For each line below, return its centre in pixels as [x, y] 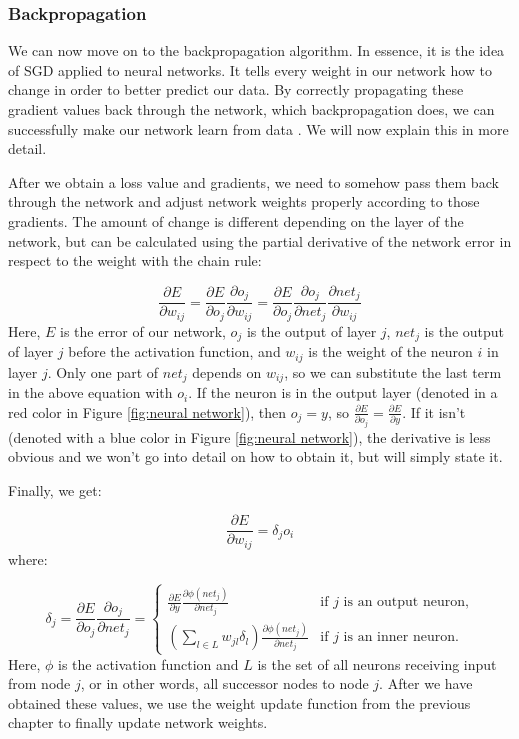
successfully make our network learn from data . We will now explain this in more [258, 128]
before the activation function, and [174, 351]
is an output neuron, [406, 602]
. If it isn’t [434, 411]
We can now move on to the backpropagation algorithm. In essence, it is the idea [256, 50]
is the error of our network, [142, 330]
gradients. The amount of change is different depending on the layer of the [236, 220]
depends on [227, 371]
